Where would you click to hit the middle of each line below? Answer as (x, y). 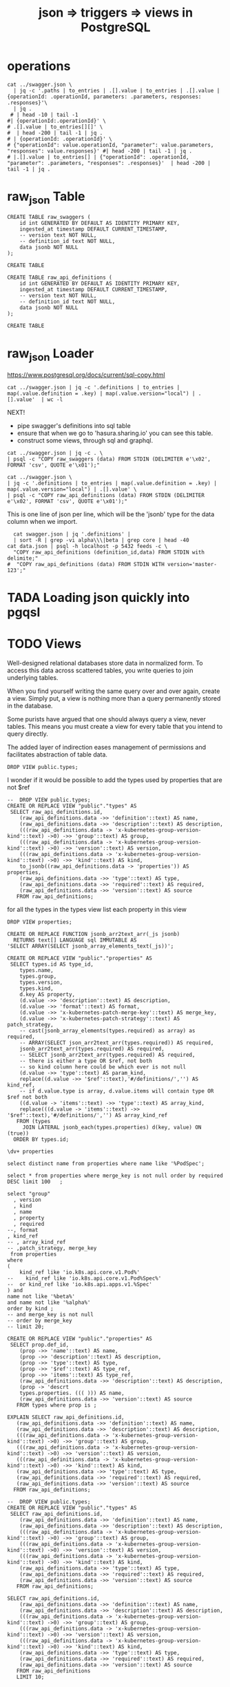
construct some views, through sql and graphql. (85, 440)
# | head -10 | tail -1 (44, 115)
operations (39, 66)
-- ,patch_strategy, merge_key (52, 1248)
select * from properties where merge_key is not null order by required (115, 1176)
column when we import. (42, 521)
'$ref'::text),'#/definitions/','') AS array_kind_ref (87, 1115)
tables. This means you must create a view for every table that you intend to (115, 727)
